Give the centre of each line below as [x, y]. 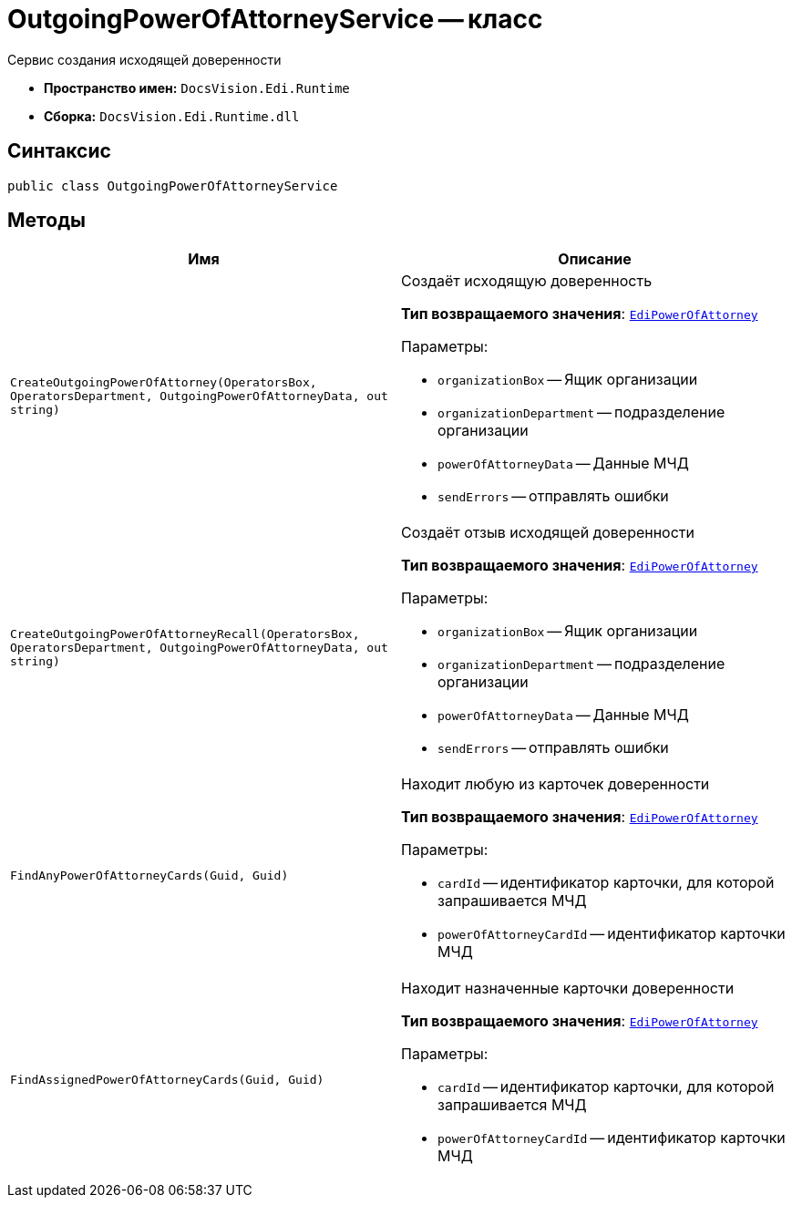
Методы [46, 221]
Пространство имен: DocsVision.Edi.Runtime [197, 88]
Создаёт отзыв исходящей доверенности [548, 533]
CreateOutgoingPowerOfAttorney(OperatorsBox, [164, 382]
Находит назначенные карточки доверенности [568, 989]
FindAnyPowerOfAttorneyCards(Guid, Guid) [149, 875]
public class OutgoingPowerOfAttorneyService [173, 185]
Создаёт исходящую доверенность [527, 281]
